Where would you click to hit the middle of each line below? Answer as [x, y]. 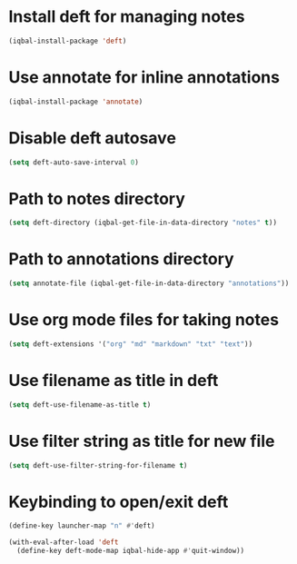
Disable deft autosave [92, 138]
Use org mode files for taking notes [144, 320]
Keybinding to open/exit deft [119, 502]
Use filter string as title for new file [142, 441]
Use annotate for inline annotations [144, 77]
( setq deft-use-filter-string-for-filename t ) [98, 465]
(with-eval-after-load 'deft [64, 542]
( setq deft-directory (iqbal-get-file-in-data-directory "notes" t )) [143, 223]
